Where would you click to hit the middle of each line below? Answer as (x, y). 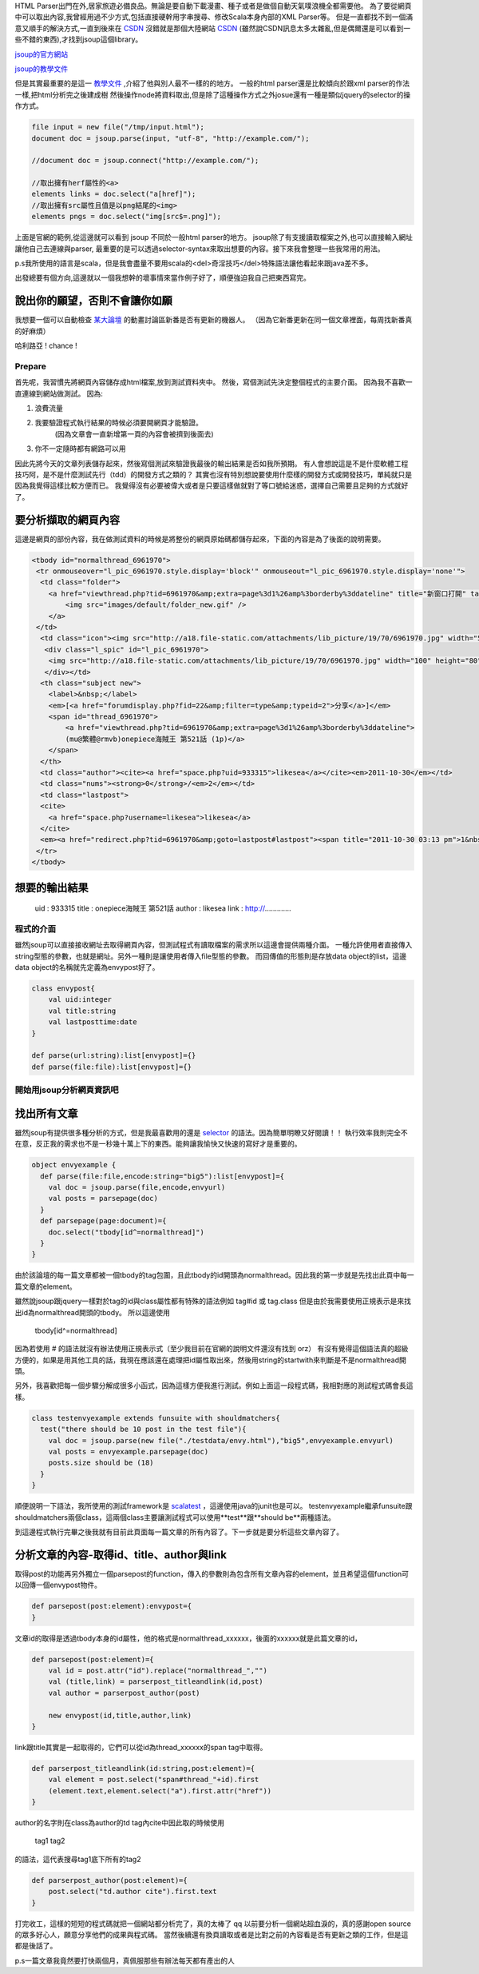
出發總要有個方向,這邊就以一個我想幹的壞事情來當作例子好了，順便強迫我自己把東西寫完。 (163, 278)
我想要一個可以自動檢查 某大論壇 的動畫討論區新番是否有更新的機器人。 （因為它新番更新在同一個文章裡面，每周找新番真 (214, 320)
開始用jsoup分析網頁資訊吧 (67, 1090)
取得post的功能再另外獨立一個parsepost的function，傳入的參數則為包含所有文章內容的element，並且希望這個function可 (212, 1573)
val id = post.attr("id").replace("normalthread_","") (158, 1671)
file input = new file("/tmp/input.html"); (118, 127)
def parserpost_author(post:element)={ (109, 1880)
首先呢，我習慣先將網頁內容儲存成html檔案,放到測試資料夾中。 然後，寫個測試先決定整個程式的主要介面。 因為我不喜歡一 (214, 382)
